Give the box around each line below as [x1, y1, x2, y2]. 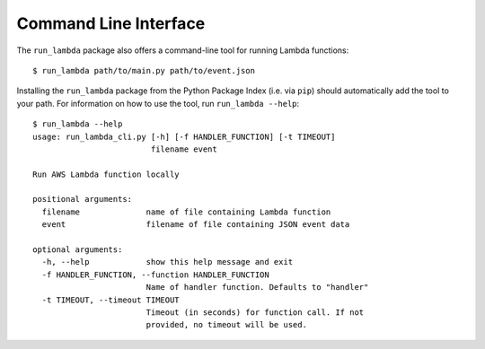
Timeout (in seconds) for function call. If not [145, 307, 365, 318]
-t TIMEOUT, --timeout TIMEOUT [41, 294, 180, 305]
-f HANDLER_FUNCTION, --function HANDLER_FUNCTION [41, 269, 269, 280]
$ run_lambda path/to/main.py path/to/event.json [32, 65, 256, 75]
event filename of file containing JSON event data [41, 220, 350, 230]
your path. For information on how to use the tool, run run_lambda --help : [16, 98, 300, 109]
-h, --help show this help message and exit [41, 257, 294, 267]
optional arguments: [32, 245, 123, 255]
